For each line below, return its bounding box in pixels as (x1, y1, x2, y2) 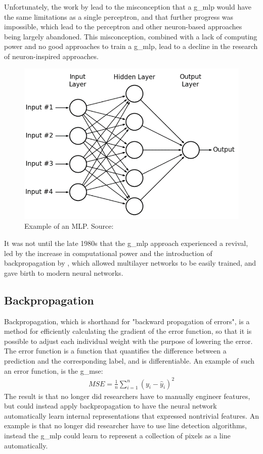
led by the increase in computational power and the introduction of (4, 247, 212, 258)
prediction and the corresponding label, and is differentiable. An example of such (4, 355, 255, 366)
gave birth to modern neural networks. (4, 267, 123, 278)
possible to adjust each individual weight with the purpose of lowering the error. (4, 335, 253, 346)
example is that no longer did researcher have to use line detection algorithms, (4, 420, 247, 431)
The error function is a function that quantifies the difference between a (4, 345, 227, 356)
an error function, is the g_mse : (4, 365, 103, 376)
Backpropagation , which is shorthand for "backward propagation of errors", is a (4, 316, 250, 326)
